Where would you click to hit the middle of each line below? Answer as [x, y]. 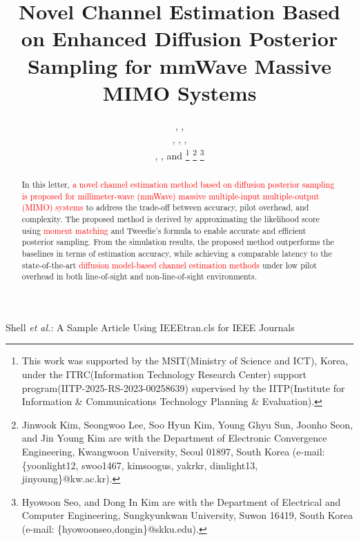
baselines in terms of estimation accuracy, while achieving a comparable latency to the [177, 253]
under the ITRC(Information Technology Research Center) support [164, 374]
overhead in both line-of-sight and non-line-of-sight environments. [139, 276]
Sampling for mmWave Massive [179, 65]
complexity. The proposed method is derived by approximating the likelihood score [171, 218]
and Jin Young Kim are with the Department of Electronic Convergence [174, 438]
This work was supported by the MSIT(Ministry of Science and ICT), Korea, [185, 361]
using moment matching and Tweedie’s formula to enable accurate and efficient [164, 230]
